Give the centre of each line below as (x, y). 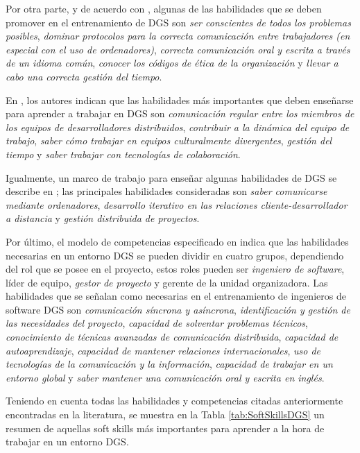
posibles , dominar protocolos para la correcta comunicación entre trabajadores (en (178, 36)
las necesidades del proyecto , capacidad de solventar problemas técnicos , (157, 323)
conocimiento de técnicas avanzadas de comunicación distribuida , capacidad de (172, 337)
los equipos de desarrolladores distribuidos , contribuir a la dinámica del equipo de (178, 127)
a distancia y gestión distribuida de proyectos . (103, 218)
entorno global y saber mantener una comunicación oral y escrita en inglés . (165, 377)
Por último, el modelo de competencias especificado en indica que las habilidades (177, 241)
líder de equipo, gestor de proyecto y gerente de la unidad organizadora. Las (167, 282)
